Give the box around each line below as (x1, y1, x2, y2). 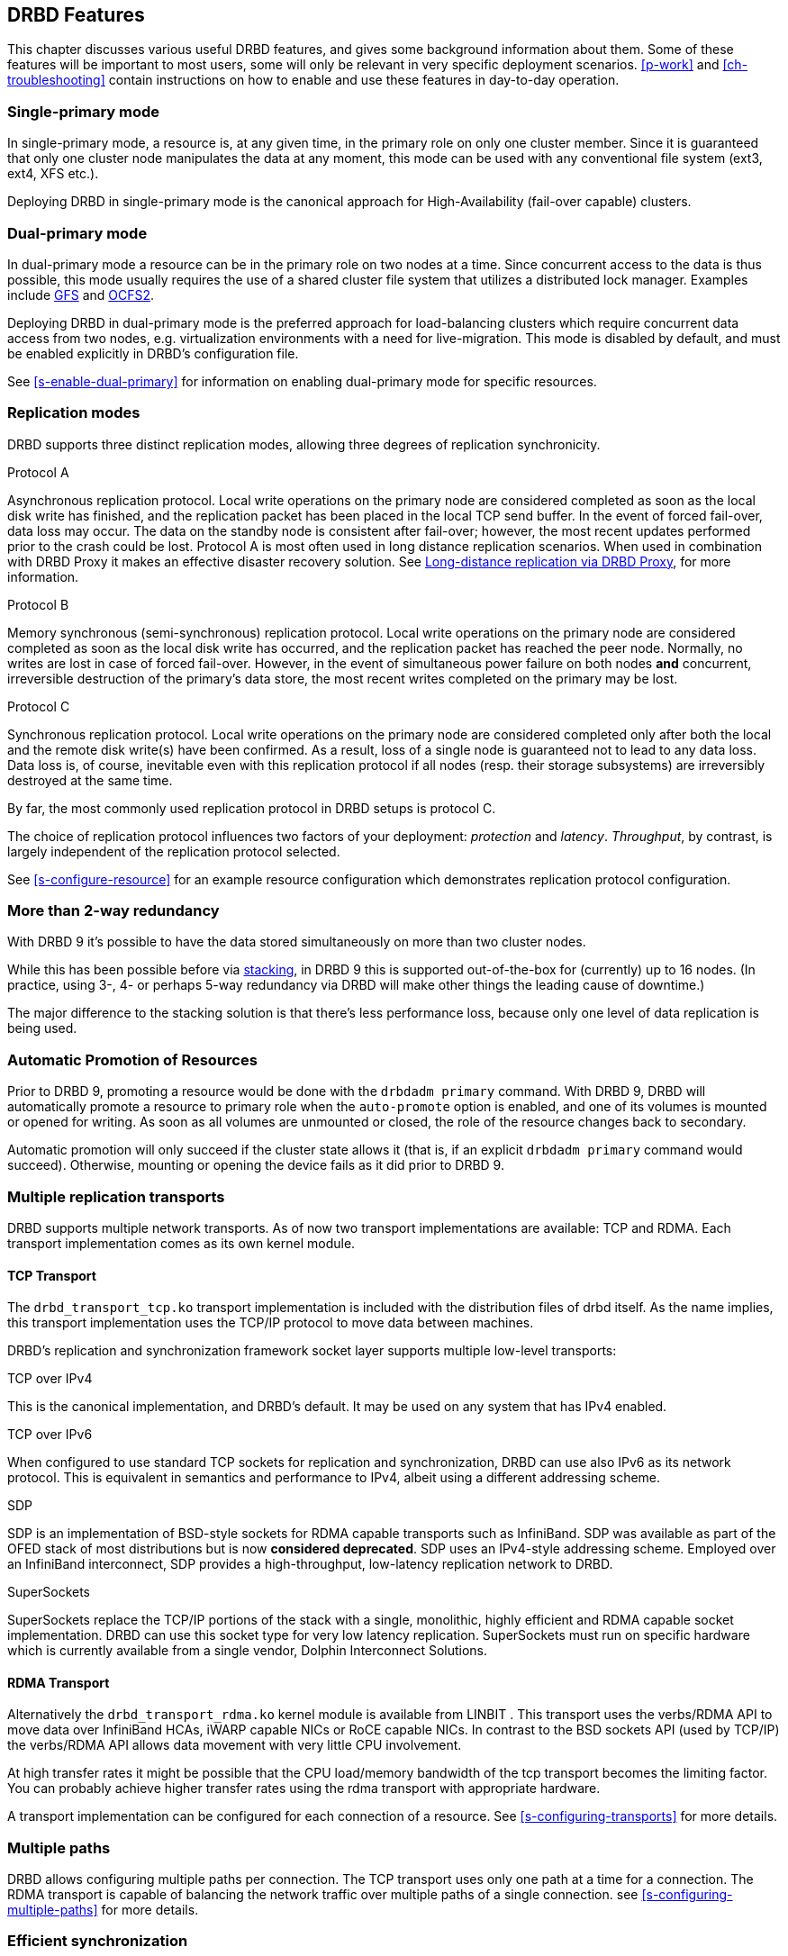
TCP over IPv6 (7, 1426, 93, 1443)
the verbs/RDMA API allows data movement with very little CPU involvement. (7, 1737, 462, 1753)
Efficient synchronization (7, 1932, 188, 1951)
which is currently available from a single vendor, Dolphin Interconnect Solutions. (7, 1643, 487, 1659)
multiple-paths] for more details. (7, 1902, 199, 1918)
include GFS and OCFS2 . (7, 286, 155, 303)
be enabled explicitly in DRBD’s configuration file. (7, 345, 299, 361)
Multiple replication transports (7, 1187, 225, 1206)
